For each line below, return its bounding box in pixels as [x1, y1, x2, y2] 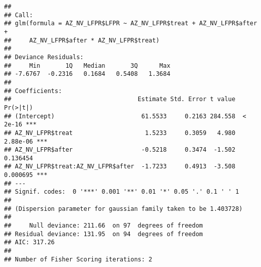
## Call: [4, 11, 33, 19]
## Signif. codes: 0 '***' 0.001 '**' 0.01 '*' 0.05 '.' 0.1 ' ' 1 [4, 188, 239, 196]
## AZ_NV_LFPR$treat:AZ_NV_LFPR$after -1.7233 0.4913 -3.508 [4, 163, 236, 170]
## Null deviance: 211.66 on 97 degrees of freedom [4, 222, 203, 230]
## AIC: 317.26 [4, 239, 55, 246]
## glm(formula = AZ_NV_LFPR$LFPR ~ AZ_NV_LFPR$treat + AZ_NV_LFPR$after [4, 20, 257, 27]
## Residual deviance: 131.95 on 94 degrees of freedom [4, 230, 203, 238]
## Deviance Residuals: [4, 53, 84, 61]
